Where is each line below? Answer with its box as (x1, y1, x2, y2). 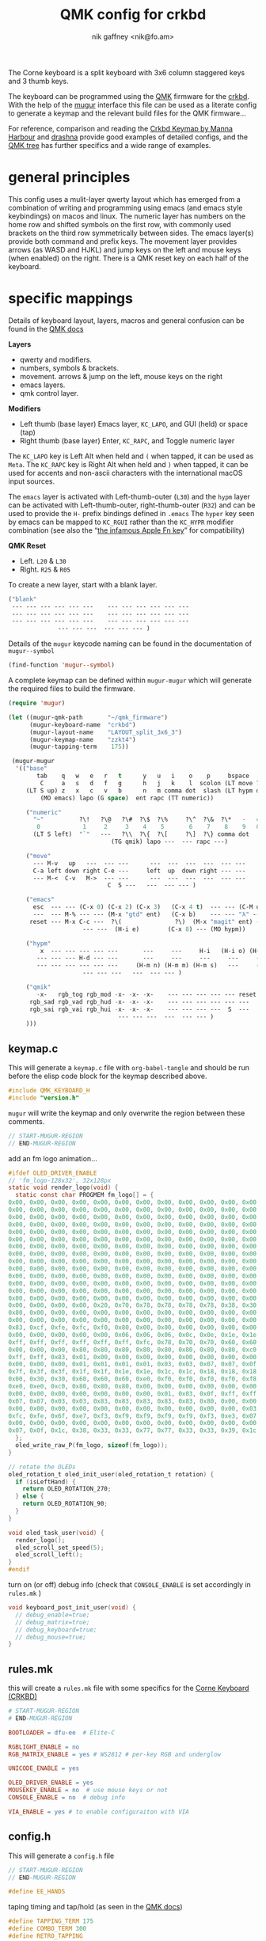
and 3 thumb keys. (8, 76, 69, 85)
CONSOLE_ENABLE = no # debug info (8, 1794, 126, 1802)
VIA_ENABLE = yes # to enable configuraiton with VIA (8, 1807, 190, 1816)
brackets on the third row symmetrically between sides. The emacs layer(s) (8, 228, 254, 237)
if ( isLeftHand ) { (15, 1478, 77, 1486)
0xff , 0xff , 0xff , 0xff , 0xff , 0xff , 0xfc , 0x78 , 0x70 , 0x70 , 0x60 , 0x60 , (8, 1338, 260, 1347)
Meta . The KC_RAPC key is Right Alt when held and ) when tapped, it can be (8, 459, 249, 469)
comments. (8, 1116, 45, 1126)
